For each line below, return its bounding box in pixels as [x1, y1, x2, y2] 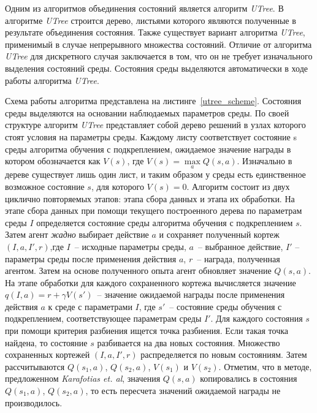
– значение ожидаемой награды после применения [97, 288, 285, 301]
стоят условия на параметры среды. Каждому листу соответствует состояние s [5, 130, 297, 143]
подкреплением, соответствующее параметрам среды [5, 312, 202, 325]
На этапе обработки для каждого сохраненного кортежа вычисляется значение [5, 276, 296, 289]
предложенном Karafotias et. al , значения [5, 372, 161, 385]
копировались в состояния [200, 372, 297, 385]
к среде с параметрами [48, 300, 132, 313]
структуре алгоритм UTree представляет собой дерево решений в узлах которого [5, 118, 306, 131]
